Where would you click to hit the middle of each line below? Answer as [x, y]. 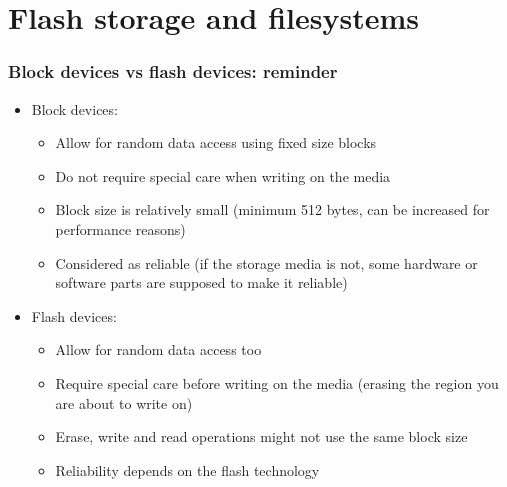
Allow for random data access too [158, 349]
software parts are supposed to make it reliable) [201, 282]
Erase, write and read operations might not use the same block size [261, 436]
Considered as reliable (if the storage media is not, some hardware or [266, 262]
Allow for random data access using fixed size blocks [216, 142]
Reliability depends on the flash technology [187, 469]
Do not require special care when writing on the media [223, 175]
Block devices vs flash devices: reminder [173, 71]
